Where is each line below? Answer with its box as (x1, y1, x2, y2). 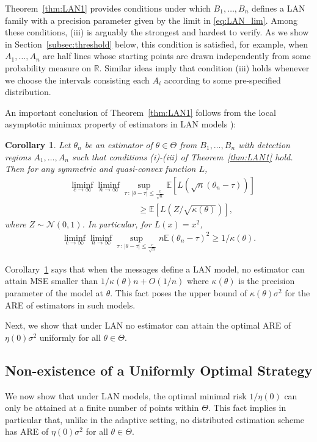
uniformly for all (39, 330, 101, 343)
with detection (238, 138, 290, 151)
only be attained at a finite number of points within (5, 401, 199, 414)
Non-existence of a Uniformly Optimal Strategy (5, 360, 313, 379)
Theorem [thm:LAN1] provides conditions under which (5, 2, 211, 14)
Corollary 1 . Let (5, 138, 71, 151)
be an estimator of (84, 138, 153, 151)
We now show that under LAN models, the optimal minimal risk (5, 389, 247, 402)
